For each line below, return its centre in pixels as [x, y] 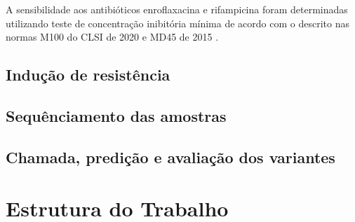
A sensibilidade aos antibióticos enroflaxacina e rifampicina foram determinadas [177, 9]
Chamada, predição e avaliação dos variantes [170, 157]
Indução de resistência [88, 75]
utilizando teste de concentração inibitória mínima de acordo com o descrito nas [177, 23]
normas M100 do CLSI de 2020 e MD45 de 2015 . [112, 37]
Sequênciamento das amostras [116, 115]
